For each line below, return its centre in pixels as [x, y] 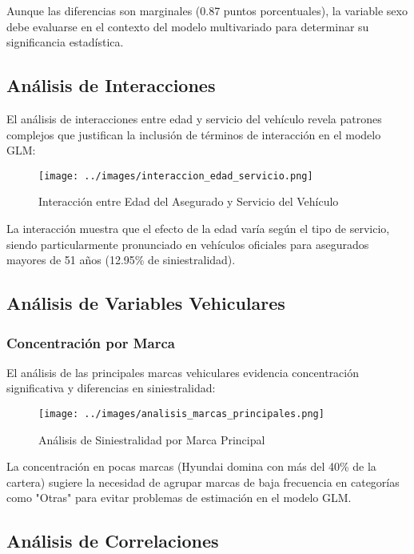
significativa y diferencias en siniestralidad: [111, 388]
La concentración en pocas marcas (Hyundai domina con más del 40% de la [191, 466]
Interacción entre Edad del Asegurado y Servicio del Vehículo [189, 201]
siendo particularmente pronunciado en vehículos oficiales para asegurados [188, 244]
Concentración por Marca [91, 342]
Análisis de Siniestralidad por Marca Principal [152, 439]
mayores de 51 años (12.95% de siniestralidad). [121, 260]
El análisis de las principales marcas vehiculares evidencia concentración [183, 372]
